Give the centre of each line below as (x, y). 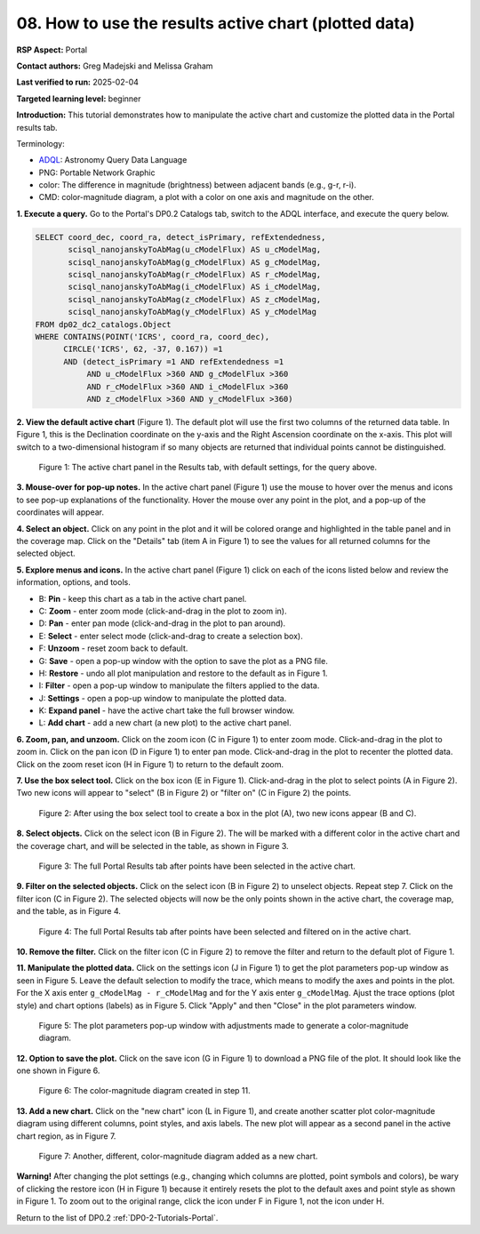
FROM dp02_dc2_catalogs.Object (104, 324)
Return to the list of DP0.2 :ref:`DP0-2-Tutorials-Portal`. (117, 1217)
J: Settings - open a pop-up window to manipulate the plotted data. (163, 698)
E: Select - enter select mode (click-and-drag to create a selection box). (171, 636)
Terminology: (41, 143)
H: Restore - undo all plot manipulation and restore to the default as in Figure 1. (183, 673)
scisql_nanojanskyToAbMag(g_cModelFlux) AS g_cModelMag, (195, 262)
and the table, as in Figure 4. (69, 911)
